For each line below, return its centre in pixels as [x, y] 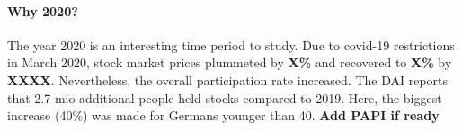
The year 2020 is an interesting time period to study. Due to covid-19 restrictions [231, 44]
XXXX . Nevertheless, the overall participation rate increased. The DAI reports [228, 79]
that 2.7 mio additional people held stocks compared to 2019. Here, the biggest [225, 97]
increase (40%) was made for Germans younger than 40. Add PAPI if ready [223, 115]
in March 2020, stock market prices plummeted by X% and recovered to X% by [230, 62]
